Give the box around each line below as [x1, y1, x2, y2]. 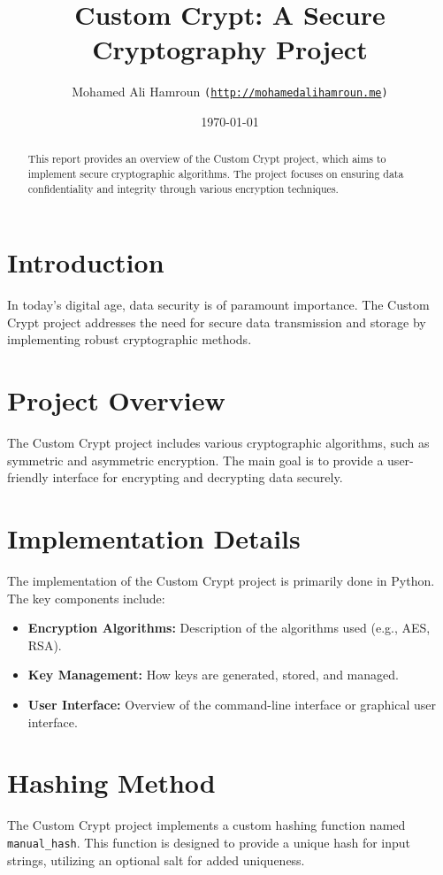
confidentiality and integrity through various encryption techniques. [27, 180, 339, 196]
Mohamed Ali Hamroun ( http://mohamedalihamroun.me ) [72, 82, 388, 101]
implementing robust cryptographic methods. [7, 330, 252, 349]
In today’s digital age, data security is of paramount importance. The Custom [7, 296, 430, 314]
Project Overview [7, 382, 225, 418]
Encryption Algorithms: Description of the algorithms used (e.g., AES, [27, 618, 431, 637]
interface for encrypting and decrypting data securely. [52, 468, 343, 487]
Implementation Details [7, 520, 301, 556]
